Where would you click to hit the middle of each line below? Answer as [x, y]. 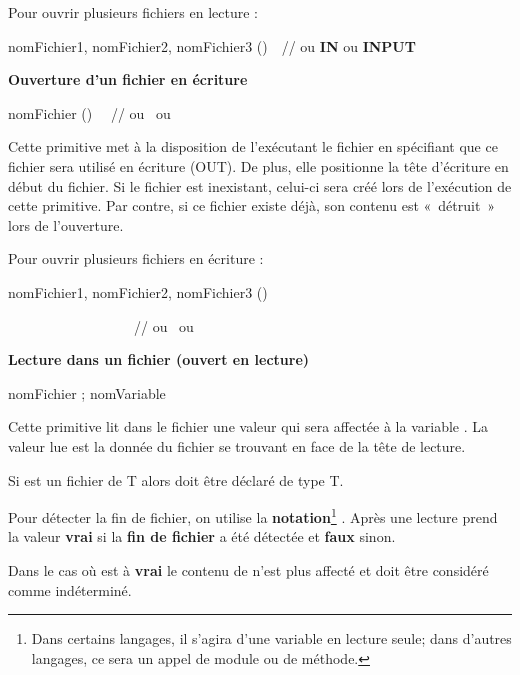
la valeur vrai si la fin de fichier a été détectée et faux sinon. [202, 536]
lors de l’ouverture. [66, 224]
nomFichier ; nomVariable [87, 392]
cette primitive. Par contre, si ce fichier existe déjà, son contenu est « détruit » [252, 205]
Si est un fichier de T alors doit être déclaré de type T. [176, 479]
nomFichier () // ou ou [89, 112]
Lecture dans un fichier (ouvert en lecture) [159, 359]
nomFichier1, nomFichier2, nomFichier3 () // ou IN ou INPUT [212, 45]
